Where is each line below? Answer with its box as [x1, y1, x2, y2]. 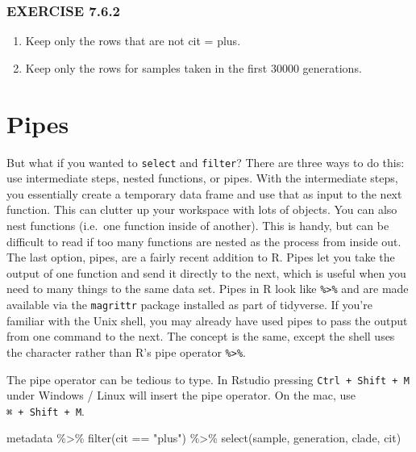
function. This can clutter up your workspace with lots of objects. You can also [6, 201, 397, 218]
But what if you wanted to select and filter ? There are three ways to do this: [6, 153, 405, 170]
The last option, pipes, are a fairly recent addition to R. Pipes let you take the [6, 249, 395, 266]
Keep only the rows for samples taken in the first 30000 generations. [25, 59, 362, 76]
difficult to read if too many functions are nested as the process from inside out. [6, 232, 401, 249]
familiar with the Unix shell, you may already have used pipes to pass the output [6, 312, 408, 329]
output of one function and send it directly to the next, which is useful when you [6, 264, 406, 281]
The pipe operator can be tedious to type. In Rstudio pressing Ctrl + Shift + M [6, 370, 410, 387]
